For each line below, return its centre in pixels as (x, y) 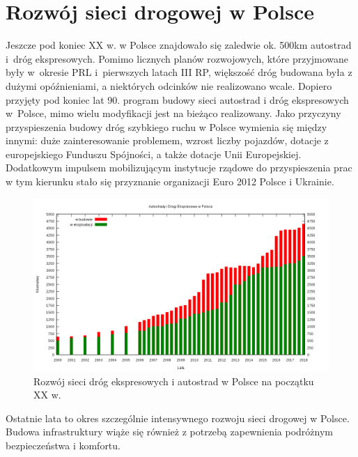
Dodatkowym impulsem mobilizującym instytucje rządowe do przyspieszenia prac (179, 168)
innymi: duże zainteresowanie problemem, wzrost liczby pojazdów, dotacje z (167, 140)
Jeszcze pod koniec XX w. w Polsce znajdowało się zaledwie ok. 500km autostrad (179, 45)
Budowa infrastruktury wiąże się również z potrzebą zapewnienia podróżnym (169, 432)
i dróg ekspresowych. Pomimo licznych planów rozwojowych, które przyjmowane (177, 58)
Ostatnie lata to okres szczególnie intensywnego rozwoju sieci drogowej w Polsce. (178, 418)
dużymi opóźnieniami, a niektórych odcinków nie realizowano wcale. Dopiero (169, 85)
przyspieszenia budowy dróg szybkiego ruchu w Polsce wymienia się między (166, 126)
